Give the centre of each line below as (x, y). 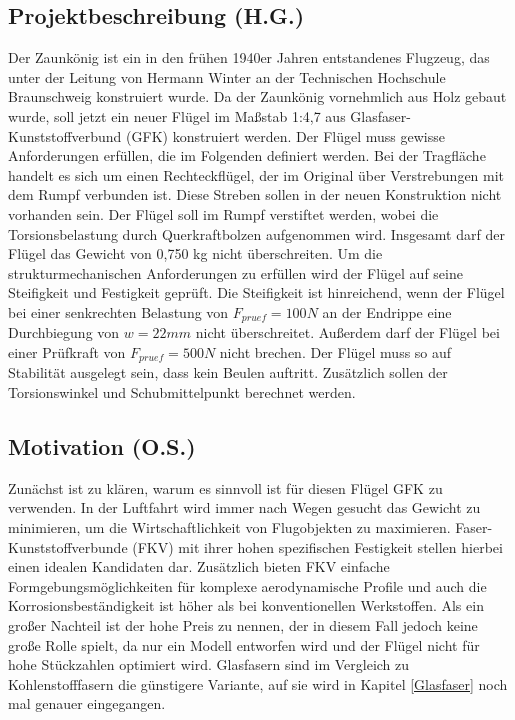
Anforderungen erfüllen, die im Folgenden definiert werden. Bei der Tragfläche (247, 155)
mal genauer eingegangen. (87, 703)
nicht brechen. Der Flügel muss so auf (335, 351)
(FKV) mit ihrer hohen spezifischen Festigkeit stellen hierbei (317, 546)
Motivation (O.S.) (102, 446)
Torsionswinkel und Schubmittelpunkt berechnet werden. (182, 392)
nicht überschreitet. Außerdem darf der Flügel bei (347, 332)
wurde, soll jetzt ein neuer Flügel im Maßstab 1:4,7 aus (177, 115)
